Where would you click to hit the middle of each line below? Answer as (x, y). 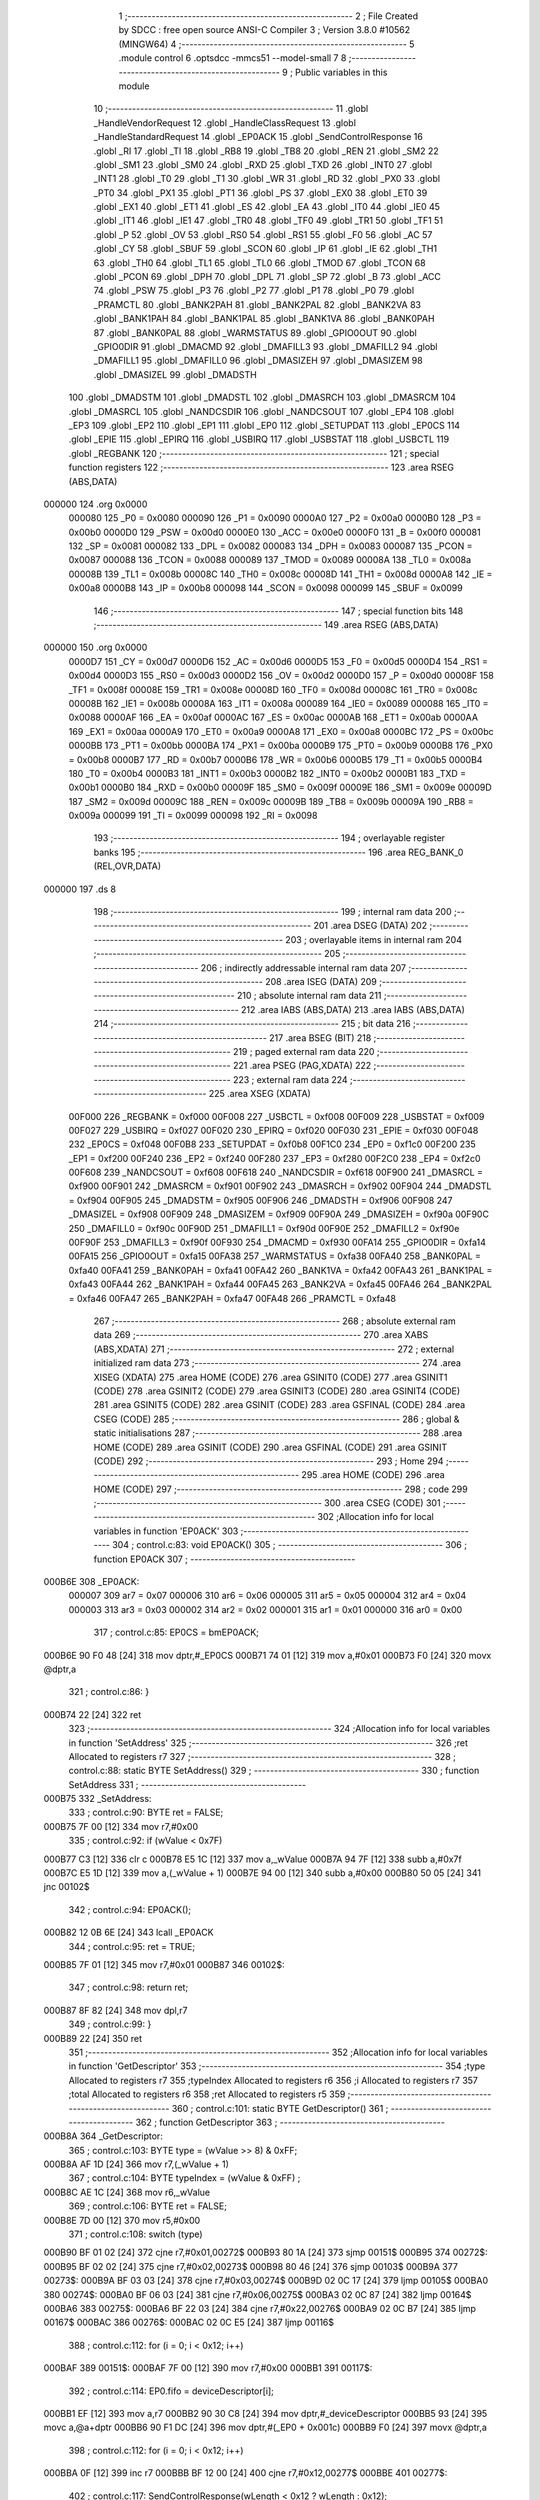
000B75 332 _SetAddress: (97, 1799)
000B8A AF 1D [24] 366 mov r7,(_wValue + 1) (136, 2164)
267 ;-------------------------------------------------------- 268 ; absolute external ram (274, 1321)
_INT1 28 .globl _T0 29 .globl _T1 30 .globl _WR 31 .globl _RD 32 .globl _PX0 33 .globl (266, 179)
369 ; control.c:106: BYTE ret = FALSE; (147, 2206)
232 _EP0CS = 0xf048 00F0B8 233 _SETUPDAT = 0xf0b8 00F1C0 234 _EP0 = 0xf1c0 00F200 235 (272, 1144)
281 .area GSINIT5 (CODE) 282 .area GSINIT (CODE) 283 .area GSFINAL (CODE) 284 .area (279, 1405)
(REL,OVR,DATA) (127, 866)
